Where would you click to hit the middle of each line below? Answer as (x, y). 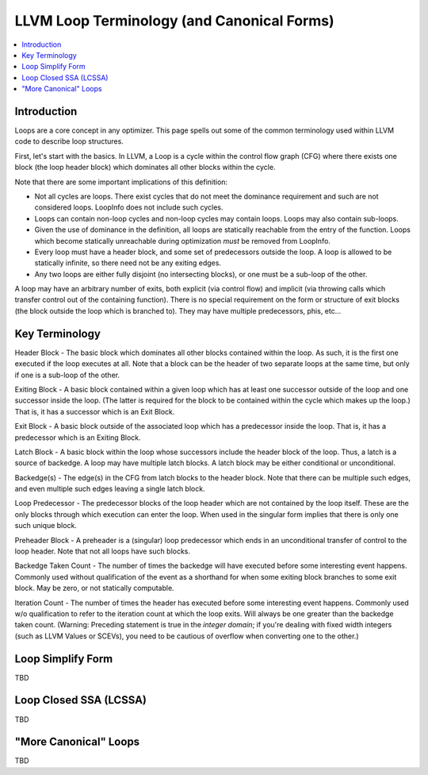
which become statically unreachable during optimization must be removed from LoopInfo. (182, 241)
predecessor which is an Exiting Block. (78, 438)
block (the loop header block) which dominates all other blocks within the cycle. (145, 168)
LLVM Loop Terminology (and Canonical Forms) (174, 21)
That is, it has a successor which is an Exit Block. (95, 411)
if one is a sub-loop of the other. (67, 375)
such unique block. (46, 526)
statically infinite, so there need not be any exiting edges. (128, 263)
